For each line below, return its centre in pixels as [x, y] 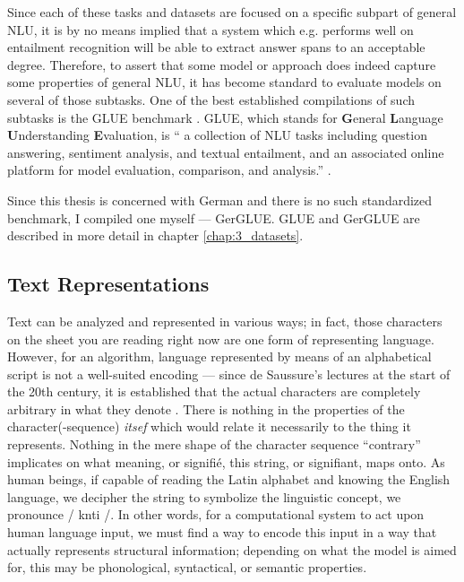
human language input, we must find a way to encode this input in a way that [222, 532]
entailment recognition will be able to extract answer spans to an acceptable [216, 47]
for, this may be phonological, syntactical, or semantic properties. [187, 567]
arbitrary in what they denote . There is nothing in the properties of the [206, 408]
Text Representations [108, 284]
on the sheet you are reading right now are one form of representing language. [221, 339]
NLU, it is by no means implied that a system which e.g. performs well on [211, 29]
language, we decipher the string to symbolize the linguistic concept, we [204, 496]
